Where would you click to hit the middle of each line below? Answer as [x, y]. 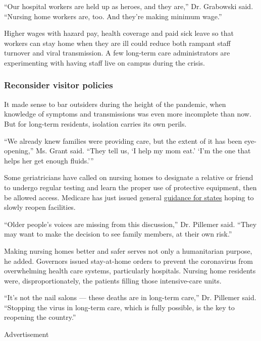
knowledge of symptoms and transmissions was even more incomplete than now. [128, 114]
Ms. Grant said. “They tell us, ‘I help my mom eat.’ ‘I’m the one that [143, 151]
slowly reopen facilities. [40, 207]
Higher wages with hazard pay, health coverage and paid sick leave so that [119, 33]
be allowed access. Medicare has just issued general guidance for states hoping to [129, 197]
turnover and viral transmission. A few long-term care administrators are [117, 53]
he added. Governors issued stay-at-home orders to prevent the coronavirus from [128, 261]
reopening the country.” [40, 317]
